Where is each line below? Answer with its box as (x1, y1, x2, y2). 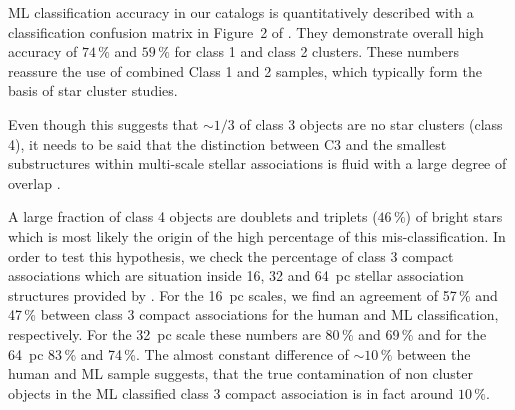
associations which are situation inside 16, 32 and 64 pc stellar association (8, 265, 464, 286)
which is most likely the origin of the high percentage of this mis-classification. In (8, 225, 506, 246)
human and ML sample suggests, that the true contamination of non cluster (8, 363, 473, 384)
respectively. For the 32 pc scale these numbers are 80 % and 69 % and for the (8, 323, 487, 344)
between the (396, 343, 471, 364)
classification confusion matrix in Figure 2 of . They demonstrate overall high (8, 21, 484, 42)
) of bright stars (405, 206, 503, 227)
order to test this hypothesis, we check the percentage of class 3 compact (8, 245, 454, 266)
